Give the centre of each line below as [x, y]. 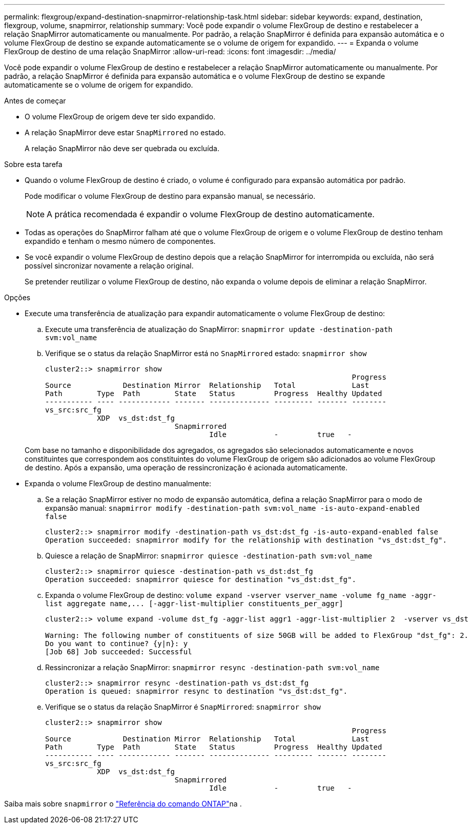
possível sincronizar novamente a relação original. [109, 266]
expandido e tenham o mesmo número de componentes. [120, 241]
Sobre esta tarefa [33, 164]
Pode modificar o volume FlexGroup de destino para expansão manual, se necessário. [170, 196]
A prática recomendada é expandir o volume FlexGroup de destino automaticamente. [211, 214]
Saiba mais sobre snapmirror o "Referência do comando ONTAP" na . [123, 804]
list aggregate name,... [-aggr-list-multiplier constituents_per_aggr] [194, 604]
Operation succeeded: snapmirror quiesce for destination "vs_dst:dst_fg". [201, 579]
